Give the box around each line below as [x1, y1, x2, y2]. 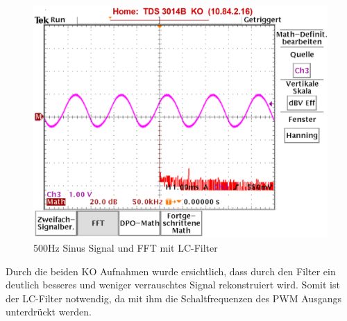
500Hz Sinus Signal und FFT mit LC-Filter [33, 240, 218, 254]
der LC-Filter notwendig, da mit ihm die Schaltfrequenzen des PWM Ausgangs [6, 290, 341, 305]
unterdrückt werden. [6, 304, 92, 319]
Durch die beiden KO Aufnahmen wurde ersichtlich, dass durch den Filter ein [6, 263, 336, 278]
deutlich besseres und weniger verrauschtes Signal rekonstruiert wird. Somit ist [6, 277, 340, 292]
